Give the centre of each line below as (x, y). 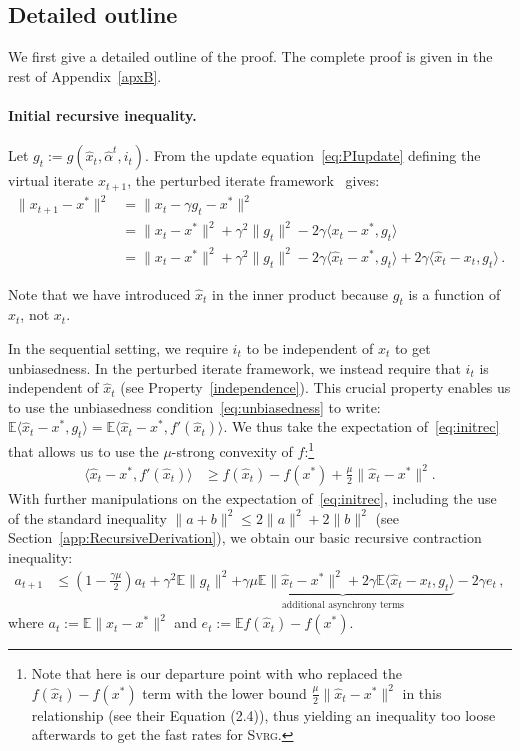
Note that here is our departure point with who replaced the (216, 673)
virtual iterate (51, 180)
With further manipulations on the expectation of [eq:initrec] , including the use (252, 497)
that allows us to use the (83, 450)
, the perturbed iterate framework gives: (253, 180)
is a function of (454, 293)
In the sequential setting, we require (118, 348)
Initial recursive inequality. (102, 114)
